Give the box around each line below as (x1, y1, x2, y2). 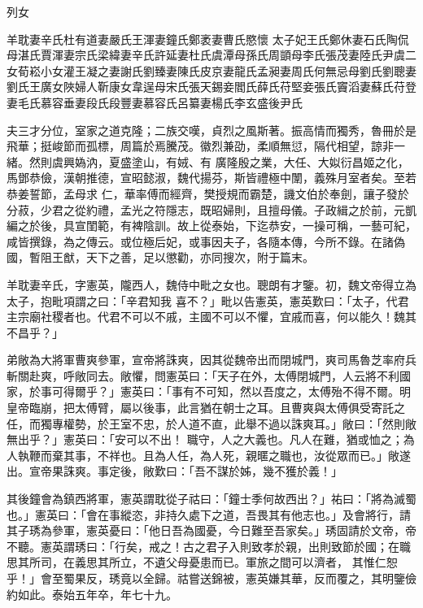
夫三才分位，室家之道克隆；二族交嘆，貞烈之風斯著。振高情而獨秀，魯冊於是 (7, 121, 416, 138)
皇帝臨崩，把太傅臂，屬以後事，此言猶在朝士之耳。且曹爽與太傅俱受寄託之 (7, 399, 405, 416)
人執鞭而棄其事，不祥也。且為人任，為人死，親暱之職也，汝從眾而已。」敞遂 (7, 446, 411, 463)
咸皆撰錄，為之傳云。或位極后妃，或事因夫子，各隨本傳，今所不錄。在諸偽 (7, 232, 405, 250)
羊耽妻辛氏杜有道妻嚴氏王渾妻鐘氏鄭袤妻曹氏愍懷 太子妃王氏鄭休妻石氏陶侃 (7, 30, 409, 47)
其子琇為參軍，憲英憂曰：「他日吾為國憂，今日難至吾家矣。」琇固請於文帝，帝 (7, 522, 416, 539)
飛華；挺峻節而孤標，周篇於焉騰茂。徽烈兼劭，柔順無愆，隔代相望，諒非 (7, 137, 394, 154)
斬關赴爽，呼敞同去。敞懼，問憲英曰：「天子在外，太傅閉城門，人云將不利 (7, 367, 399, 384)
